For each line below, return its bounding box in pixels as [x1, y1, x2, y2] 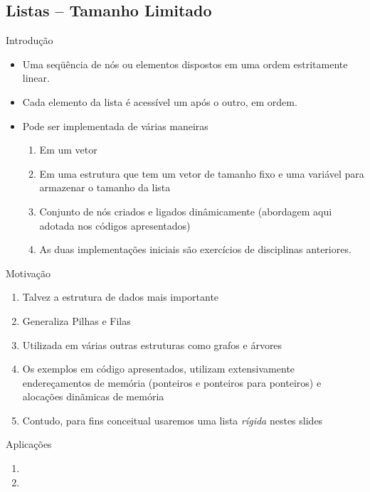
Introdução [6, 33, 53, 48]
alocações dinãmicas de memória [22, 389, 164, 404]
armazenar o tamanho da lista [39, 180, 171, 195]
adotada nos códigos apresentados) [39, 218, 191, 232]
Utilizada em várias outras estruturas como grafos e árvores [22, 337, 282, 352]
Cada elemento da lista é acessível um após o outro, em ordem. [22, 94, 297, 109]
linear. [22, 70, 50, 85]
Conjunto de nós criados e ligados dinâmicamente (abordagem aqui [39, 203, 332, 218]
